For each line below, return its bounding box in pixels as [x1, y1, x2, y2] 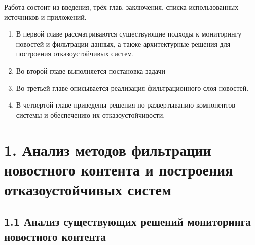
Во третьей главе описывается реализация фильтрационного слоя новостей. [16, 82, 249, 93]
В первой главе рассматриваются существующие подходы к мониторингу [16, 28, 242, 39]
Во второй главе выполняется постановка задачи [16, 65, 166, 76]
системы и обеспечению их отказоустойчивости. [16, 109, 165, 120]
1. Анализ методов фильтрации [4, 139, 211, 160]
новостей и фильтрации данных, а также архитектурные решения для [16, 38, 231, 49]
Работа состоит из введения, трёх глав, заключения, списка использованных [4, 2, 239, 12]
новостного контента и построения [4, 159, 233, 180]
